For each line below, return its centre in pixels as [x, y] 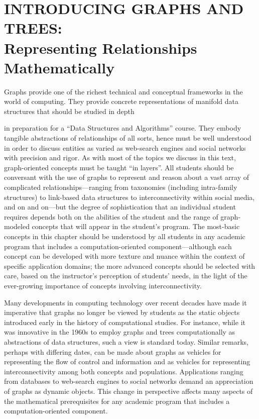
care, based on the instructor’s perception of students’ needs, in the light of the [126, 276]
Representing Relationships [101, 47]
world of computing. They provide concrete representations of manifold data [121, 101]
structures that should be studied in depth [69, 111]
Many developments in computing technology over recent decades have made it [125, 302]
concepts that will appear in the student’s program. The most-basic [136, 226]
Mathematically [59, 67]
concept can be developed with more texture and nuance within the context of [124, 256]
